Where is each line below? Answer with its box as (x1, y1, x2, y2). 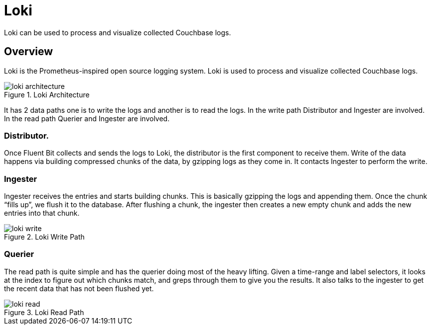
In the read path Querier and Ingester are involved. (4, 114, 170, 123)
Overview (4, 45, 53, 58)
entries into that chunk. (4, 209, 80, 218)
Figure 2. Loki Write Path (4, 233, 85, 242)
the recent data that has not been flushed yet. (4, 284, 154, 293)
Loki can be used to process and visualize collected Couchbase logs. (4, 28, 231, 37)
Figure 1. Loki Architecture (4, 90, 90, 99)
